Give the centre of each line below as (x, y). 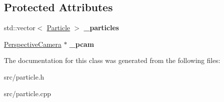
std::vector (20, 28)
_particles (101, 28)
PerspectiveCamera (33, 44)
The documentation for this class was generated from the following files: (112, 60)
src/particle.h (24, 76)
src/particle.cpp (28, 93)
